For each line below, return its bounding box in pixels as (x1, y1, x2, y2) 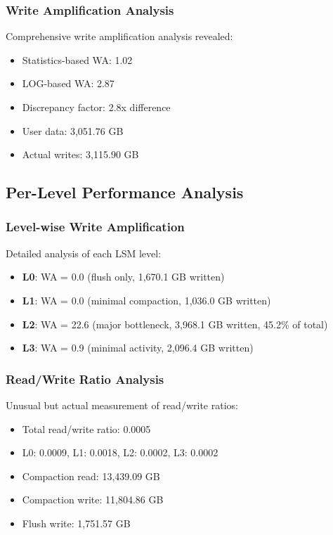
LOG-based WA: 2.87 (22, 76, 115, 91)
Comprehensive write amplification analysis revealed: (6, 29, 233, 44)
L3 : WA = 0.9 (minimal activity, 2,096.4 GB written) (22, 340, 254, 355)
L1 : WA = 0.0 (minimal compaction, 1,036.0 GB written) (22, 292, 271, 307)
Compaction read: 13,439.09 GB (22, 468, 160, 483)
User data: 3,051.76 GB (22, 123, 124, 138)
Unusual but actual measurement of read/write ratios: (6, 397, 238, 412)
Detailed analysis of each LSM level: (6, 245, 162, 260)
